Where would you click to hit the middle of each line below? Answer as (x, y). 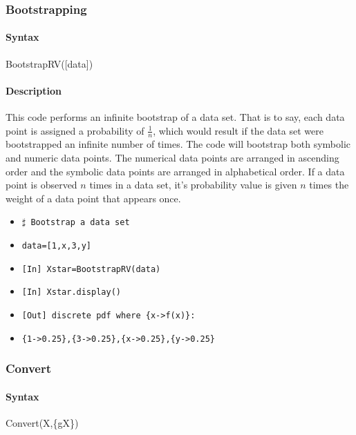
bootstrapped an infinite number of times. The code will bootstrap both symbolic (178, 144)
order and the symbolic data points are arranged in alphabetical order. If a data (175, 171)
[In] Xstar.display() (71, 292)
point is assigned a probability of (75, 130)
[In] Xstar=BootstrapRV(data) (91, 269)
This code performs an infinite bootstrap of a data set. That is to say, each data (175, 117)
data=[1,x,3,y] (57, 246)
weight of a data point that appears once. (93, 198)
